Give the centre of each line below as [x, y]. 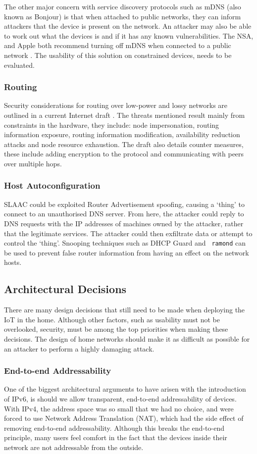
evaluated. [19, 65]
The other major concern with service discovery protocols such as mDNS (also [123, 6]
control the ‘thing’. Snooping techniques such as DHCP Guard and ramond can [125, 243]
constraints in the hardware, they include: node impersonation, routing [112, 125]
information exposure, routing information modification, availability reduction [122, 134]
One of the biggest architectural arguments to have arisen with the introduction [125, 389]
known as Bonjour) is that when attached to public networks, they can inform [123, 16]
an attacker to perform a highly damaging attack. [79, 348]
